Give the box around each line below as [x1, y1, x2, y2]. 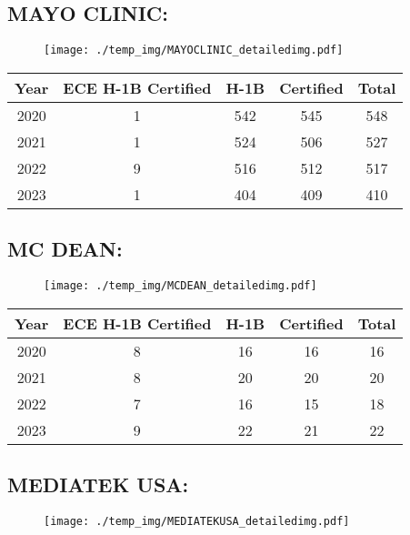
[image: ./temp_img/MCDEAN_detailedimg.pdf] [44, 279, 317, 293]
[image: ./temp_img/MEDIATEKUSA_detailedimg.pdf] [44, 514, 350, 528]
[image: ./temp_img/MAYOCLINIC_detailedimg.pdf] [44, 44, 344, 57]
